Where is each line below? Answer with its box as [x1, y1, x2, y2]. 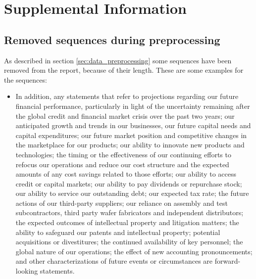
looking [15, 266, 38, 276]
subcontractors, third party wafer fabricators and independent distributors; [15, 207, 244, 218]
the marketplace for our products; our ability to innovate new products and [15, 139, 245, 150]
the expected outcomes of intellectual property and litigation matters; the [15, 217, 239, 228]
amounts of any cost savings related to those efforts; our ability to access [15, 169, 236, 179]
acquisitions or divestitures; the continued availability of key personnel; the [15, 236, 243, 247]
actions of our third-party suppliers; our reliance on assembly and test [15, 197, 228, 208]
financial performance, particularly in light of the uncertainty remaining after [15, 100, 250, 111]
